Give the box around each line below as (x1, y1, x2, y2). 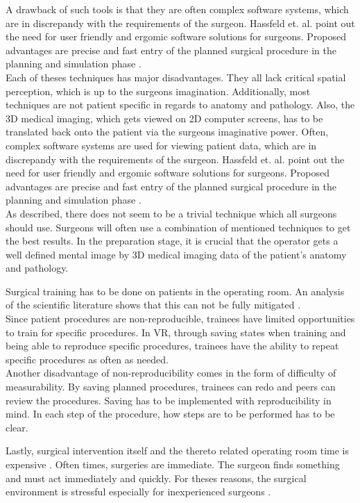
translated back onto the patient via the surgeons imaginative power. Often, (6, 124, 329, 139)
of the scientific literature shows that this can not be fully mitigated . (6, 297, 301, 312)
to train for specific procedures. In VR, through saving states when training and (6, 324, 346, 339)
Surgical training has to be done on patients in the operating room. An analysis (6, 283, 345, 298)
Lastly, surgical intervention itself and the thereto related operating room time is (6, 443, 350, 458)
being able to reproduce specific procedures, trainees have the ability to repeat (6, 338, 339, 353)
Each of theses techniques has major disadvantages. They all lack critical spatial (6, 69, 346, 84)
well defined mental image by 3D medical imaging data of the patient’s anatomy (6, 247, 347, 261)
